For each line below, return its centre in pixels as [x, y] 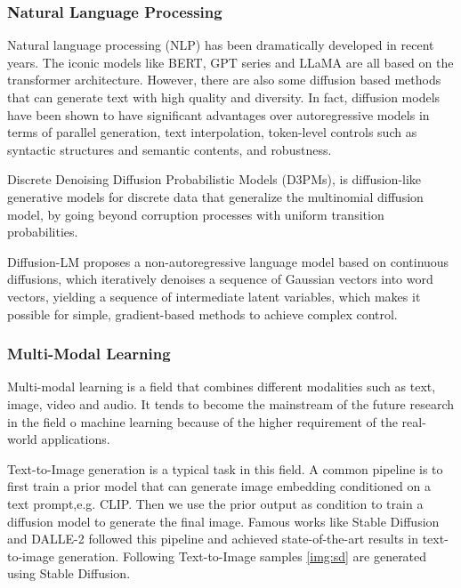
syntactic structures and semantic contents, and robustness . [170, 149]
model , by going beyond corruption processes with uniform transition [196, 214]
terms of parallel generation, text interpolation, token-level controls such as [212, 132]
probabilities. [43, 232]
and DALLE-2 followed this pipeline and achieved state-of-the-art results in [213, 539]
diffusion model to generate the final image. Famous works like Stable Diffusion [223, 521]
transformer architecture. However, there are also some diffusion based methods [224, 80]
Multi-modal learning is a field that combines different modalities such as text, [222, 387]
